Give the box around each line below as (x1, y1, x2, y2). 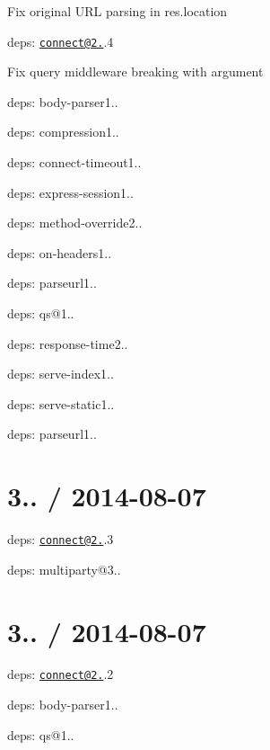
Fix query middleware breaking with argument (7, 62, 264, 81)
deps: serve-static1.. (7, 394, 115, 413)
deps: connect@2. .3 (7, 530, 114, 549)
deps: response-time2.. (7, 334, 128, 353)
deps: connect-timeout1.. (7, 153, 142, 172)
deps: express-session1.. (7, 183, 134, 201)
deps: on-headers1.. (7, 243, 112, 262)
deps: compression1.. (7, 122, 119, 141)
